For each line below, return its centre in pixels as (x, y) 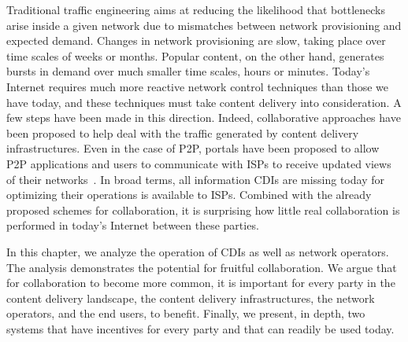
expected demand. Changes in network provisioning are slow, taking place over (196, 40)
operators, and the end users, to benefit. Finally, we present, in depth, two (186, 313)
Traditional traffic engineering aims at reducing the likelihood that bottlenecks (196, 9)
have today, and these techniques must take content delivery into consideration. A (204, 102)
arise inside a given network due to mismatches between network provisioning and (204, 25)
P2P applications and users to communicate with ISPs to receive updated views (199, 163)
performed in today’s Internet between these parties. (133, 225)
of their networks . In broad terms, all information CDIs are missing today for (195, 179)
